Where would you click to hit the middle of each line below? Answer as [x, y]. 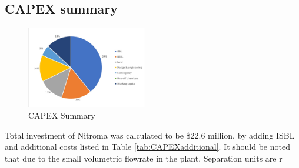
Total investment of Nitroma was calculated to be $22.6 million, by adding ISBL [150, 135]
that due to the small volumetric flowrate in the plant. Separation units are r [144, 158]
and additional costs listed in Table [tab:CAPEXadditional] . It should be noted [147, 147]
